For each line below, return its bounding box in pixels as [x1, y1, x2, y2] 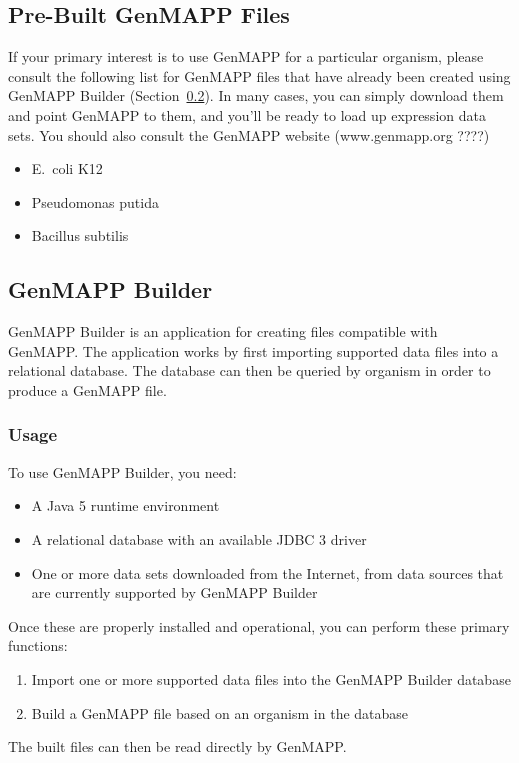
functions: [8, 635, 68, 656]
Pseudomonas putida [31, 191, 159, 212]
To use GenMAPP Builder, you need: [8, 461, 237, 482]
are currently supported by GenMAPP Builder [31, 582, 318, 603]
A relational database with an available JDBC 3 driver [31, 528, 367, 549]
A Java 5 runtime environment [31, 495, 220, 516]
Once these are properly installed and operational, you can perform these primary [8, 615, 510, 636]
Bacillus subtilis [31, 225, 129, 246]
